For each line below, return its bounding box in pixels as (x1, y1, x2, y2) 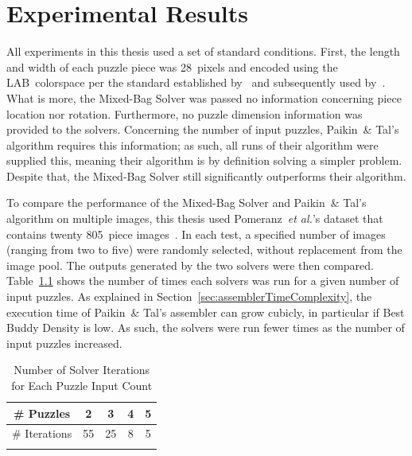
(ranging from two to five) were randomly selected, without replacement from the (6, 241, 402, 258)
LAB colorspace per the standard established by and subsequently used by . (6, 74, 386, 91)
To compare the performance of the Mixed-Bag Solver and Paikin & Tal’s (6, 194, 367, 211)
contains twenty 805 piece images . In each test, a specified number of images (6, 225, 386, 242)
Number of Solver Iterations (14, 361, 150, 378)
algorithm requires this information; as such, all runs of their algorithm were (6, 136, 379, 153)
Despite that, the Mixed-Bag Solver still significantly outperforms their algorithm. (6, 167, 406, 184)
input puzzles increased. (6, 334, 122, 351)
